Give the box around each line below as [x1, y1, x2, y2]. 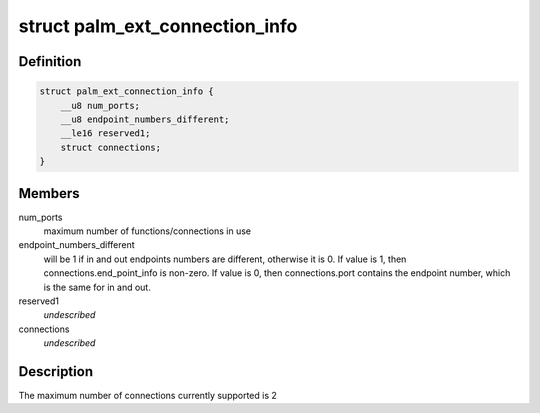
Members [18, 185, 80, 202]
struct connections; [60, 141, 162, 153]
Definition [18, 53, 82, 70]
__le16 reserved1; [60, 128, 151, 139]
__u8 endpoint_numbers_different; [60, 113, 230, 125]
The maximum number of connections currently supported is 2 [18, 390, 277, 402]
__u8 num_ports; [60, 100, 140, 111]
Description [18, 363, 94, 380]
